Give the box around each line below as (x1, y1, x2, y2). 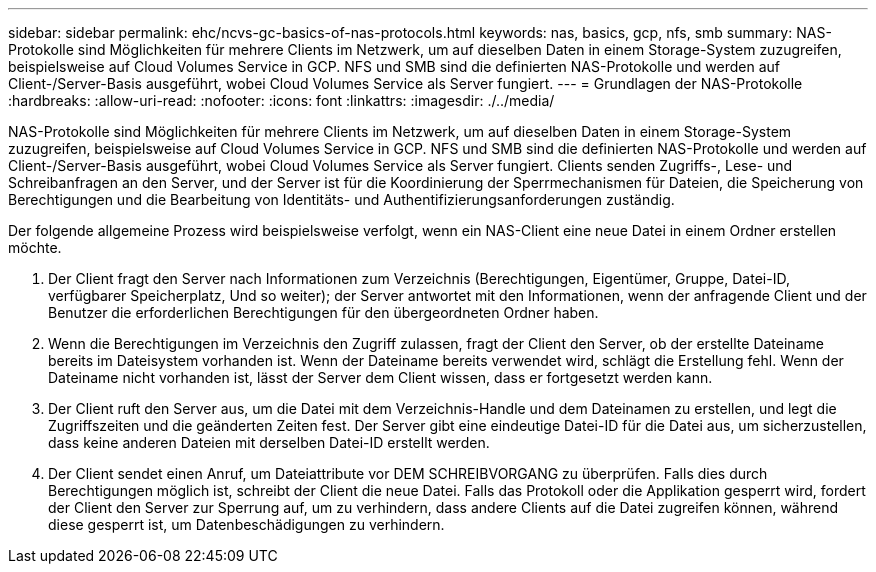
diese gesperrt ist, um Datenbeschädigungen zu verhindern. (48, 516, 445, 533)
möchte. (8, 239, 62, 256)
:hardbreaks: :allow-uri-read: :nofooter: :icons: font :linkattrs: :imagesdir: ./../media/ (8, 92, 555, 109)
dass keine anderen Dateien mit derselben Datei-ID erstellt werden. (48, 434, 490, 451)
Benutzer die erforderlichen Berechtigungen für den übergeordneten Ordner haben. (48, 304, 599, 321)
